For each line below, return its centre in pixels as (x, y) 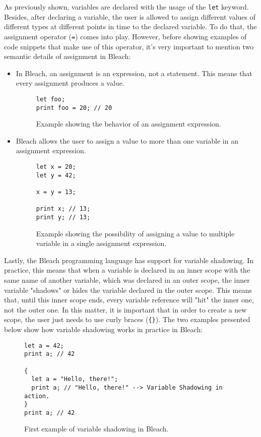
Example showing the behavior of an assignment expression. (128, 124)
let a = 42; (44, 346)
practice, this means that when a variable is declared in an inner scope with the (127, 270)
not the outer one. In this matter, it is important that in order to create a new (125, 309)
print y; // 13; (63, 217)
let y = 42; (56, 175)
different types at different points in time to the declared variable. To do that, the (130, 26)
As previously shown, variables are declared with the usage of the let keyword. (126, 7)
